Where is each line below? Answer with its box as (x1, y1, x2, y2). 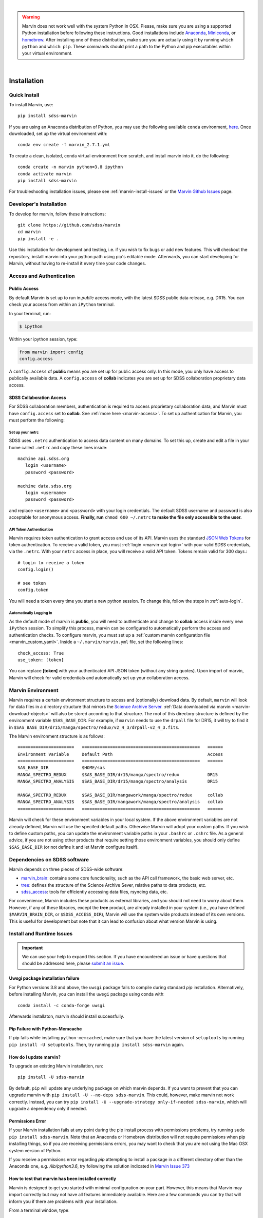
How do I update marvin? (9, 1054, 61, 1060)
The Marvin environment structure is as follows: (9, 733, 105, 739)
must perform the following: (9, 417, 65, 423)
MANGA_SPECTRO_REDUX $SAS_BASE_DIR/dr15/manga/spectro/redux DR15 (18, 772, 218, 777)
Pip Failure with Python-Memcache (9, 1026, 82, 1031)
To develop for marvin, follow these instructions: (9, 211, 106, 217)
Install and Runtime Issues (9, 931, 73, 937)
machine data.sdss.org (18, 483, 72, 489)
